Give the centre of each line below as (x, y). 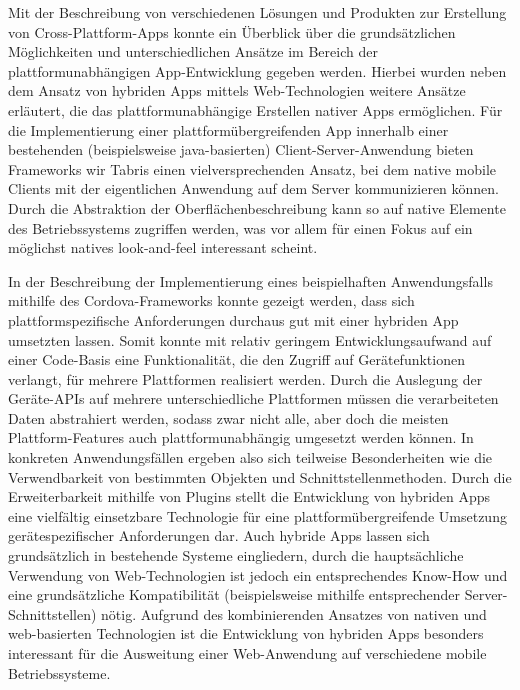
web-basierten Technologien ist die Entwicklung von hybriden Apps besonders (246, 633)
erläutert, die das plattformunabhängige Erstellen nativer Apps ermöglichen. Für (255, 109)
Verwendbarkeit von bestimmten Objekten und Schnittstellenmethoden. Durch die (260, 476)
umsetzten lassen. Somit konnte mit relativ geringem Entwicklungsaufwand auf (250, 339)
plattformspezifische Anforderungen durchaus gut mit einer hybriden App (233, 319)
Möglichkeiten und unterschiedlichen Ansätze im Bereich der (193, 51)
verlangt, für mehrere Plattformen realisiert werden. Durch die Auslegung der (245, 378)
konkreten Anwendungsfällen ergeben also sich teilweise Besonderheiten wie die (250, 457)
